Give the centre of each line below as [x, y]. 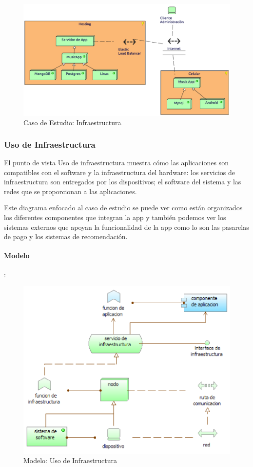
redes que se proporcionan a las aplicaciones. [70, 191]
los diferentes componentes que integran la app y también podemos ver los [115, 217]
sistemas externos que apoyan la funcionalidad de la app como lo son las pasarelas [126, 227]
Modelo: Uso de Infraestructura [70, 460]
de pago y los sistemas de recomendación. [66, 236]
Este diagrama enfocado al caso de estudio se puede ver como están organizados [123, 208]
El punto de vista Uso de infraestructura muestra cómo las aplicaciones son [116, 162]
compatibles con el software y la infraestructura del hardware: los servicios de [119, 172]
